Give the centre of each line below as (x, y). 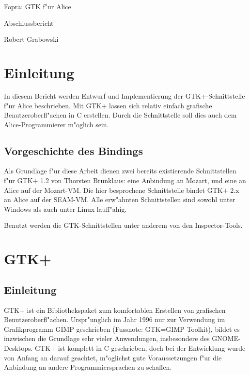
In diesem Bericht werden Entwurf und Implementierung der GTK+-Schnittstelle (125, 95)
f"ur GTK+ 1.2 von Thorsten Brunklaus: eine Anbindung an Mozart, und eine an (125, 180)
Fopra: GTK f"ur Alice (38, 6)
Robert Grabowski (31, 39)
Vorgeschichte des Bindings (73, 150)
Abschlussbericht (29, 23)
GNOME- (226, 338)
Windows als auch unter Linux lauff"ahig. (65, 209)
